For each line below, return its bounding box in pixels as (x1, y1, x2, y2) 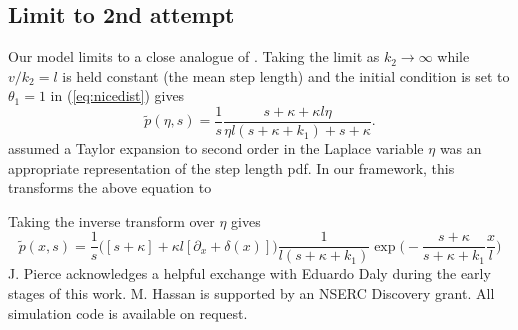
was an (439, 138, 482, 159)
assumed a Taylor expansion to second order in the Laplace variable (8, 138, 424, 159)
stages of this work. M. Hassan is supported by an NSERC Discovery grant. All (8, 283, 495, 304)
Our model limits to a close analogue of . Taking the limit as (8, 46, 380, 67)
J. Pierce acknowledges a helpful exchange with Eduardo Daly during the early (8, 263, 491, 284)
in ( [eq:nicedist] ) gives (50, 85, 185, 106)
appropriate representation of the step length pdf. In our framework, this (8, 157, 455, 178)
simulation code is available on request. (8, 302, 248, 323)
